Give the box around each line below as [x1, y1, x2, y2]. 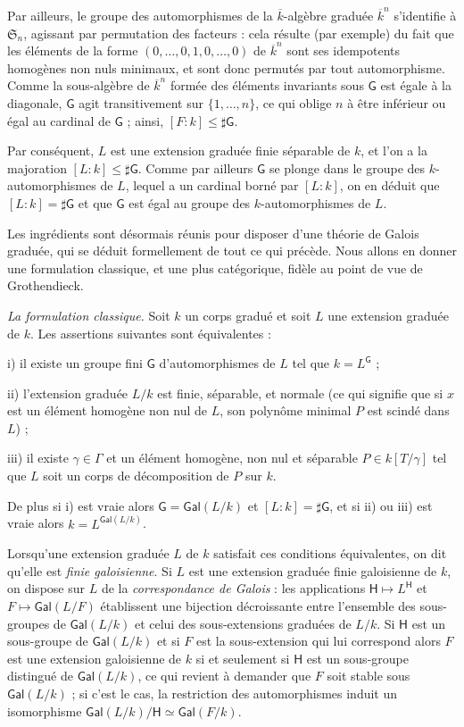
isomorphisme [7, 701, 82, 720]
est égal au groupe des [128, 193, 251, 212]
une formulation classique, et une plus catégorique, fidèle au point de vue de [7, 258, 423, 277]
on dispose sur [7, 579, 85, 597]
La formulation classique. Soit [7, 305, 170, 324]
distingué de [7, 666, 73, 685]
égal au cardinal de [7, 111, 111, 130]
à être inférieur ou [347, 93, 446, 112]
